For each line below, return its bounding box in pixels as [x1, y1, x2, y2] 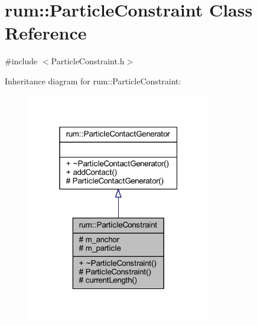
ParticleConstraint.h [51, 55, 125, 67]
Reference [5, 21, 87, 45]
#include [5, 55, 38, 67]
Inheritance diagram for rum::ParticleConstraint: [5, 74, 181, 87]
